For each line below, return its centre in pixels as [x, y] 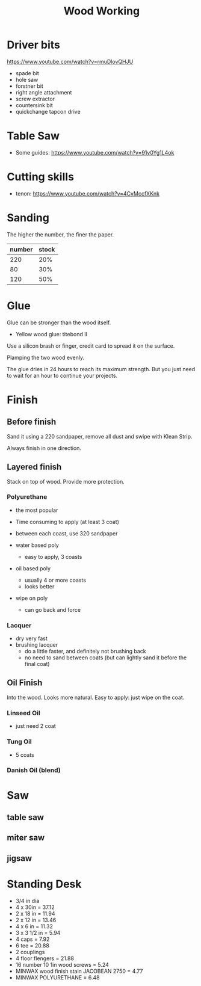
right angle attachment [44, 92]
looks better [39, 586]
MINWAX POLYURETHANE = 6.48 [57, 977]
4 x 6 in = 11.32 [34, 926]
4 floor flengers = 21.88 [45, 958]
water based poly [37, 545]
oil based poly [33, 568]
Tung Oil [19, 742]
